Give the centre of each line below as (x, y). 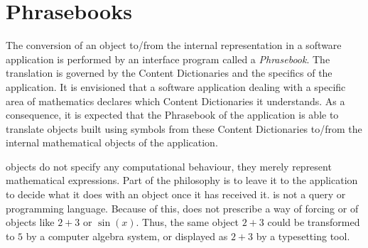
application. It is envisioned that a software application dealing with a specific (176, 86)
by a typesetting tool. (303, 236)
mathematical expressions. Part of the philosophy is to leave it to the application (182, 180)
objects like (30, 222)
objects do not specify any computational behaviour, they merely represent (169, 166)
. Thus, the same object (187, 222)
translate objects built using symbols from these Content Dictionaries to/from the (184, 128)
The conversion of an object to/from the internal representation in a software (174, 45)
